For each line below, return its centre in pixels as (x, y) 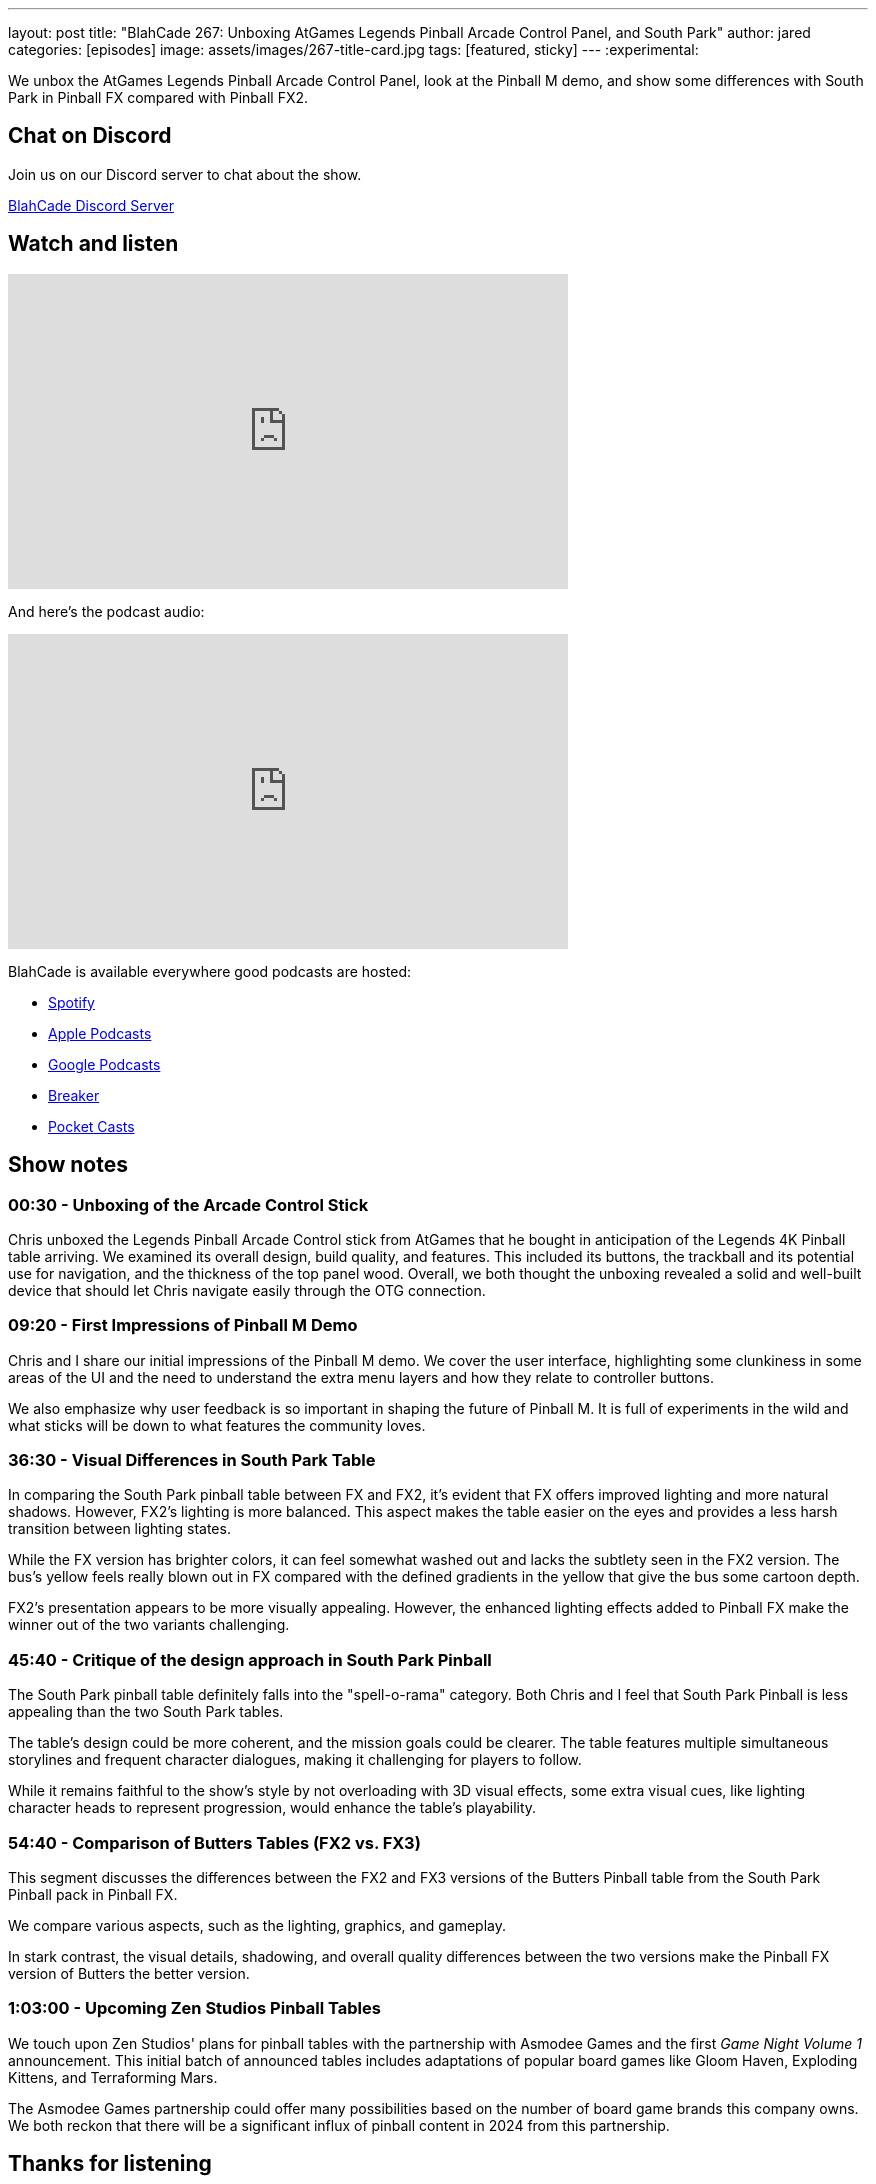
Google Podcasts (104, 1064)
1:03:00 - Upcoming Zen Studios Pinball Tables (194, 2008)
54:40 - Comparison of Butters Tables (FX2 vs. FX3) (214, 1842)
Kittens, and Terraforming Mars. (113, 2077)
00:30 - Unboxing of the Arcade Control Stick (188, 1204)
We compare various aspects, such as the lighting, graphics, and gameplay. (257, 1925)
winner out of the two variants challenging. (149, 1625)
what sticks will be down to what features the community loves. (217, 1425)
